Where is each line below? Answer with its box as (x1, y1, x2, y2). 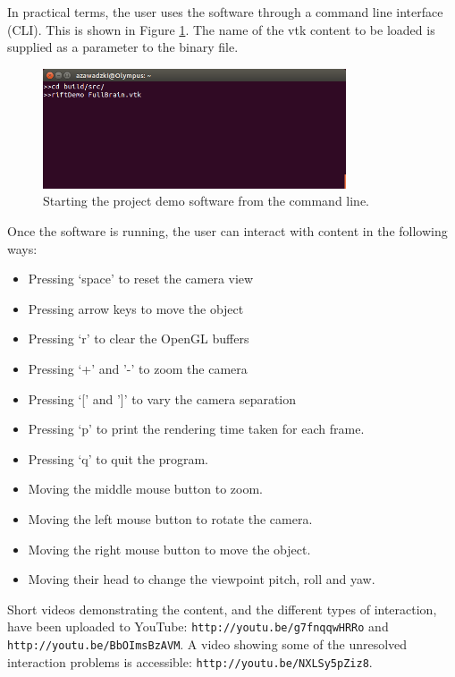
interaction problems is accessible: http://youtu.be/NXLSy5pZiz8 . (7, 652, 373, 671)
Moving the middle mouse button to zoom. (28, 479, 263, 498)
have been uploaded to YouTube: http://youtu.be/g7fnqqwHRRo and (7, 617, 389, 636)
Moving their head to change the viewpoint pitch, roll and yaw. (28, 570, 375, 588)
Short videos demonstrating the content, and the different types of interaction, (7, 599, 437, 618)
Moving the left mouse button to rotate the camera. (28, 509, 313, 528)
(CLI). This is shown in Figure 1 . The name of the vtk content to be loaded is (7, 20, 435, 38)
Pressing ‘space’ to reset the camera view (28, 269, 254, 288)
